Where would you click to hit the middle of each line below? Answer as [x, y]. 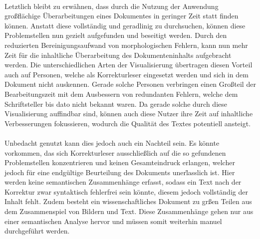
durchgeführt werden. [37, 231]
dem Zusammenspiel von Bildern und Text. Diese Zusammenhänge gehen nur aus [129, 211]
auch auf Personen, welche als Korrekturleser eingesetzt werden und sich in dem [127, 74]
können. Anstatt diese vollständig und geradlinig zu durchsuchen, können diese [125, 25]
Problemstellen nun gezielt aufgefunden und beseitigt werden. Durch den [116, 35]
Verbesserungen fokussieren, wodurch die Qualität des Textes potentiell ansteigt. [128, 123]
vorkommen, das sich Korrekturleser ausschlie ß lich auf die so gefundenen [115, 152]
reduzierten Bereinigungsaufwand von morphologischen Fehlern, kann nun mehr [126, 45]
